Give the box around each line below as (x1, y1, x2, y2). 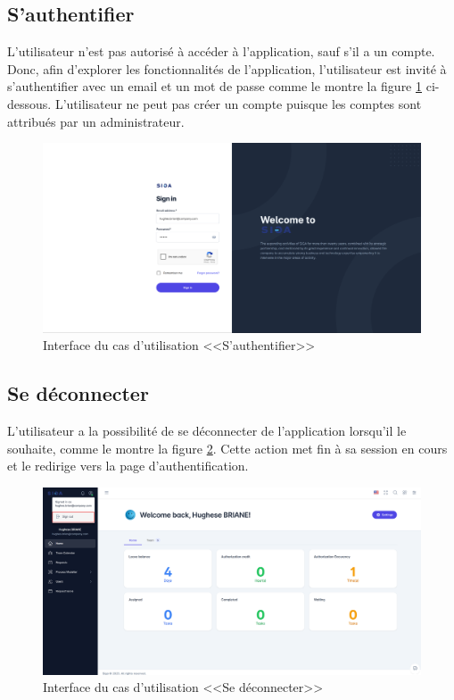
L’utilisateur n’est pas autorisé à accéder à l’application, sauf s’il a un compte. (7, 42, 435, 61)
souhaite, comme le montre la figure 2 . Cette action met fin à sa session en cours (7, 438, 448, 457)
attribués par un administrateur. (7, 112, 185, 130)
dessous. (7, 94, 52, 112)
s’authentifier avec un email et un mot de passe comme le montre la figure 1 (7, 77, 422, 96)
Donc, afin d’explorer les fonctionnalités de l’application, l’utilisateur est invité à (7, 59, 447, 78)
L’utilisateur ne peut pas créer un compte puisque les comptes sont (54, 94, 422, 112)
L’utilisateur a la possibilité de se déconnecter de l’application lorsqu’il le (7, 421, 407, 439)
